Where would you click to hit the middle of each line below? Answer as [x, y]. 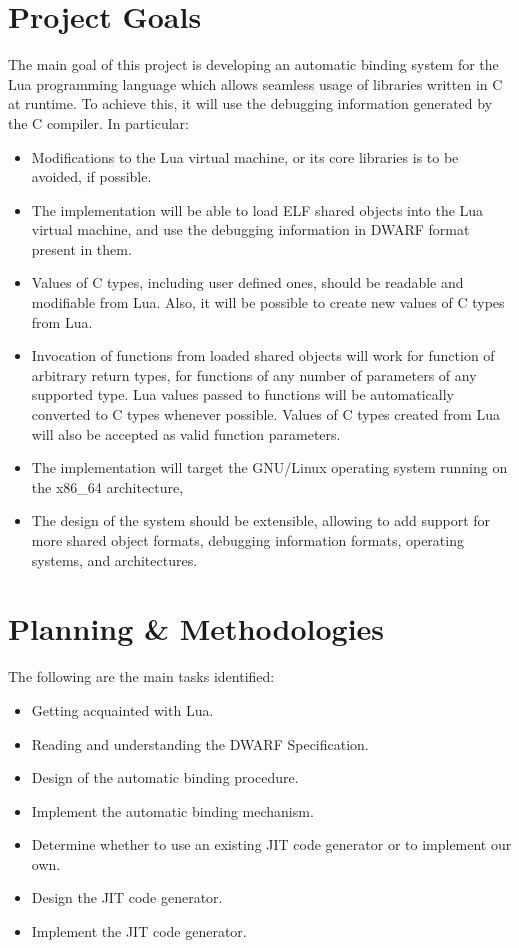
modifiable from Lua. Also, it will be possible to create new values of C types [268, 302]
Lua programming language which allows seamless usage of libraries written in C [255, 83]
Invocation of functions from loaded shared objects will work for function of [263, 355]
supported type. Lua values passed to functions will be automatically [242, 394]
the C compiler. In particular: [98, 122]
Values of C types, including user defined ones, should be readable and [247, 282]
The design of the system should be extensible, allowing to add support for [261, 520]
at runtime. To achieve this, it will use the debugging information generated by [250, 103]
